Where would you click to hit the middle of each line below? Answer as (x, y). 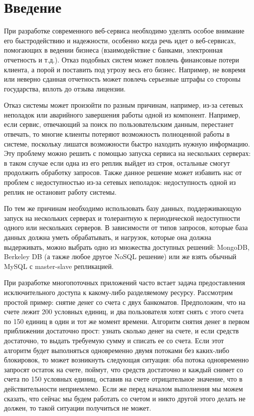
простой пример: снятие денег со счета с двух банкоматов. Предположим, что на (125, 302)
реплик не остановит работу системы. (60, 192)
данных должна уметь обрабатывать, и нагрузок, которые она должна (108, 237)
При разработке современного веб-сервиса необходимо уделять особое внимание (124, 31)
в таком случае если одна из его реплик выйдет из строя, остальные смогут (117, 163)
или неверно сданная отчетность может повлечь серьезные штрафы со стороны (122, 79)
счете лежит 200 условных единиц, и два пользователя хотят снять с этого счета (124, 312)
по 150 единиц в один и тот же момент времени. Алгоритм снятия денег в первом (127, 321)
